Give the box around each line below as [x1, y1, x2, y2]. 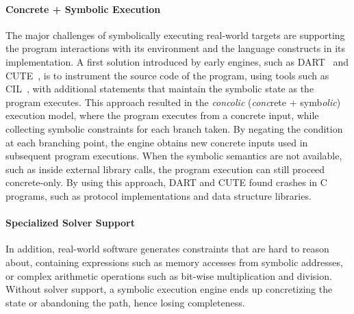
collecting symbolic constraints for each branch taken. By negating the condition [5, 121, 343, 135]
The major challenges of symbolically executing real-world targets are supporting [5, 27, 345, 42]
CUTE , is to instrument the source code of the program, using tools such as [5, 68, 329, 82]
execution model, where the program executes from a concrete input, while [5, 108, 319, 122]
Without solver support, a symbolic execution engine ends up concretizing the [5, 282, 333, 296]
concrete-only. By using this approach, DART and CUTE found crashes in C [5, 175, 327, 189]
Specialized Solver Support [5, 215, 135, 230]
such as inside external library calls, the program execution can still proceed [5, 161, 325, 176]
